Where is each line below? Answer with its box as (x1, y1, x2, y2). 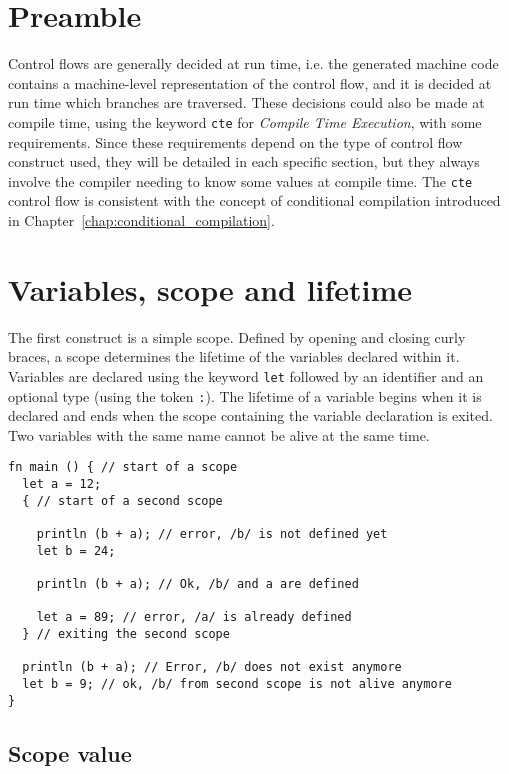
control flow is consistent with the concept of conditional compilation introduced (8, 190, 501, 211)
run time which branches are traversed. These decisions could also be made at (8, 92, 485, 113)
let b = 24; (36, 543, 116, 558)
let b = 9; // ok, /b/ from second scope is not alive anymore (22, 676, 452, 691)
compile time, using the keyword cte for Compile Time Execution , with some (8, 111, 482, 132)
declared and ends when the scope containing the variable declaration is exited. (8, 405, 493, 426)
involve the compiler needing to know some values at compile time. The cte (8, 170, 473, 191)
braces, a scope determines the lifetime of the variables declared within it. (8, 346, 460, 367)
